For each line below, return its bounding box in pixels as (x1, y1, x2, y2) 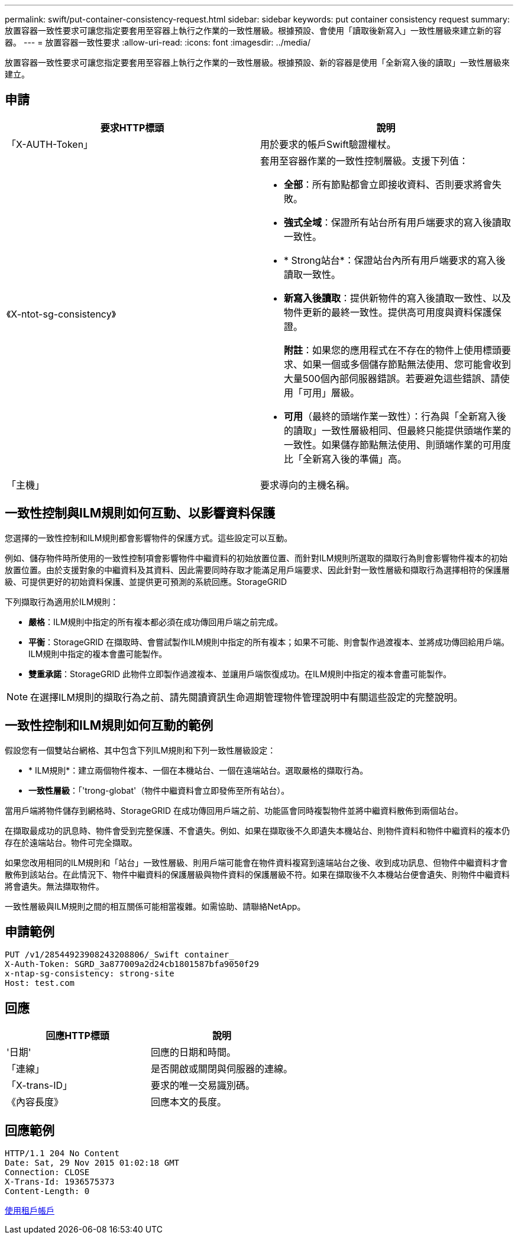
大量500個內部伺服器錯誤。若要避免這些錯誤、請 (284, 372, 500, 384)
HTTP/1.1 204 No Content (5, 1149, 119, 1159)
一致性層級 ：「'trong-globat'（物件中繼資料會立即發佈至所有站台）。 (28, 785, 290, 795)
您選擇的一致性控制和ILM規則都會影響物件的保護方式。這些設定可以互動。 (5, 532, 293, 543)
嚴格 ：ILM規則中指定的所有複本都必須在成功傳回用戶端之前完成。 (28, 616, 283, 627)
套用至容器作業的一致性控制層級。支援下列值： (260, 154, 469, 167)
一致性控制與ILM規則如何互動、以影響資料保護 (5, 506, 276, 521)
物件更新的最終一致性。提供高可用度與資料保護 (284, 306, 493, 318)
